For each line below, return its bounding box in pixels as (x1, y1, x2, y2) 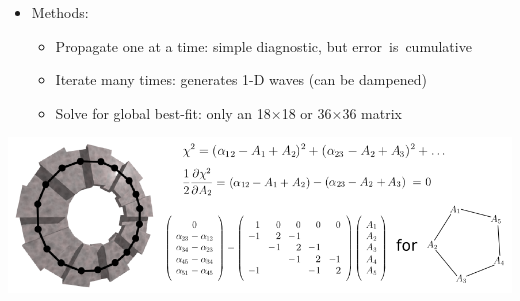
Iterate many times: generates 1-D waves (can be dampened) (55, 69, 428, 90)
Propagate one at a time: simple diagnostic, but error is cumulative (55, 35, 472, 56)
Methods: (31, 2, 89, 22)
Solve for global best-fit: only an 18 (55, 102, 271, 123)
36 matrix (342, 102, 402, 123)
